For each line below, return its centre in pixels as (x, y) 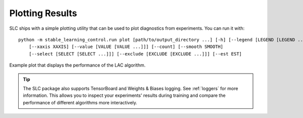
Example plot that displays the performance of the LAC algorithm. (78, 65)
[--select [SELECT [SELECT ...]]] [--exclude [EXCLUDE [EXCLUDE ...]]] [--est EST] (135, 54)
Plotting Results (43, 13)
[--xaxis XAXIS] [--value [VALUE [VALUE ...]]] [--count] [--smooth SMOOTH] (126, 47)
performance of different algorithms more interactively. (80, 102)
